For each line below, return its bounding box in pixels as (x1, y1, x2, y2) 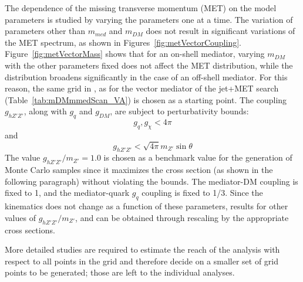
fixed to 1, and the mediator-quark (5, 186, 130, 199)
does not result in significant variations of (146, 25, 295, 37)
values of (5, 211, 36, 223)
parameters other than (5, 25, 86, 37)
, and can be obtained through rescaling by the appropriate (75, 211, 289, 223)
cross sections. (5, 223, 55, 236)
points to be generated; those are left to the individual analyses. (5, 266, 235, 278)
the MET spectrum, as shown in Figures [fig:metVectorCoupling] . (5, 36, 241, 48)
